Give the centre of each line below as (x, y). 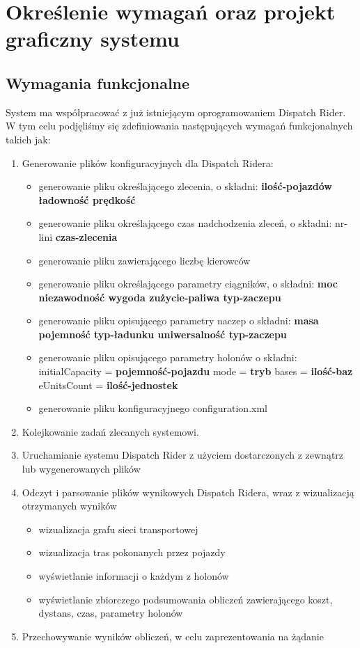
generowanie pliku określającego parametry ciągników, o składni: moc (188, 284)
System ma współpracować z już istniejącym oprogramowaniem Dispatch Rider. (176, 112)
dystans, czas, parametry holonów (111, 613)
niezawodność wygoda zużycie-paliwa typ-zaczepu (160, 297)
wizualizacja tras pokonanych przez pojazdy (132, 552)
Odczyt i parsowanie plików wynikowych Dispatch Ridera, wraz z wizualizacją (188, 492)
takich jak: (28, 139)
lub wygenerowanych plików (81, 469)
